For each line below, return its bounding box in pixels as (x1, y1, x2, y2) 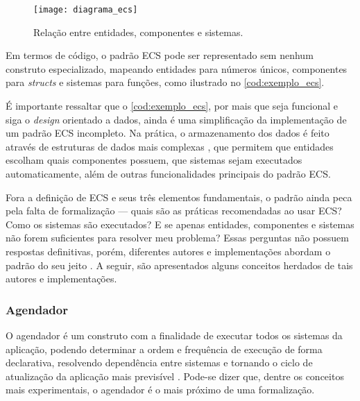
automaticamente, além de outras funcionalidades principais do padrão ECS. (6, 167, 331, 180)
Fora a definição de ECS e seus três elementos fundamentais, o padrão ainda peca (6, 189, 352, 204)
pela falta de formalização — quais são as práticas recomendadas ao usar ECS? (6, 203, 342, 218)
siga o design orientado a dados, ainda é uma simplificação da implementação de (6, 112, 347, 126)
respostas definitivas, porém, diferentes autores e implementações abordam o (6, 244, 331, 258)
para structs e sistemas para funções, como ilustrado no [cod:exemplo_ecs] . (6, 75, 325, 89)
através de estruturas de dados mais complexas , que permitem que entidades (6, 139, 334, 153)
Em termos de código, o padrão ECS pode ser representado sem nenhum (6, 48, 314, 62)
